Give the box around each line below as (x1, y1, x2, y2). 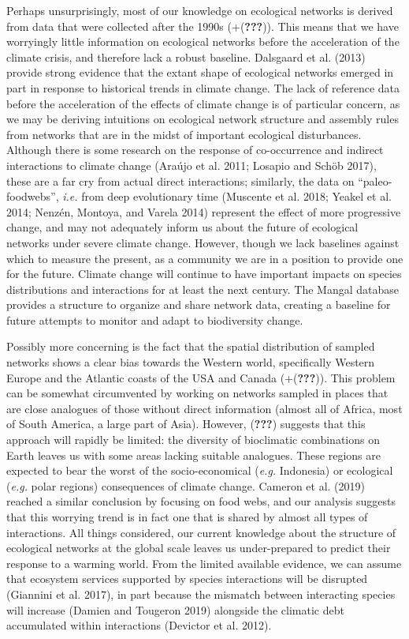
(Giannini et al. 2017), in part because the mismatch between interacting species (6, 585, 396, 602)
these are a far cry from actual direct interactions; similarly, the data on (6, 172, 355, 189)
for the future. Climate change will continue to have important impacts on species (6, 265, 402, 282)
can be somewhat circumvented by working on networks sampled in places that (6, 385, 389, 401)
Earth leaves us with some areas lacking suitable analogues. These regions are (6, 446, 381, 463)
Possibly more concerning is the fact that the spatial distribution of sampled (6, 338, 375, 355)
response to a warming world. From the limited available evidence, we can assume (6, 554, 402, 571)
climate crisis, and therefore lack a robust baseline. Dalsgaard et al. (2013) (6, 48, 366, 65)
